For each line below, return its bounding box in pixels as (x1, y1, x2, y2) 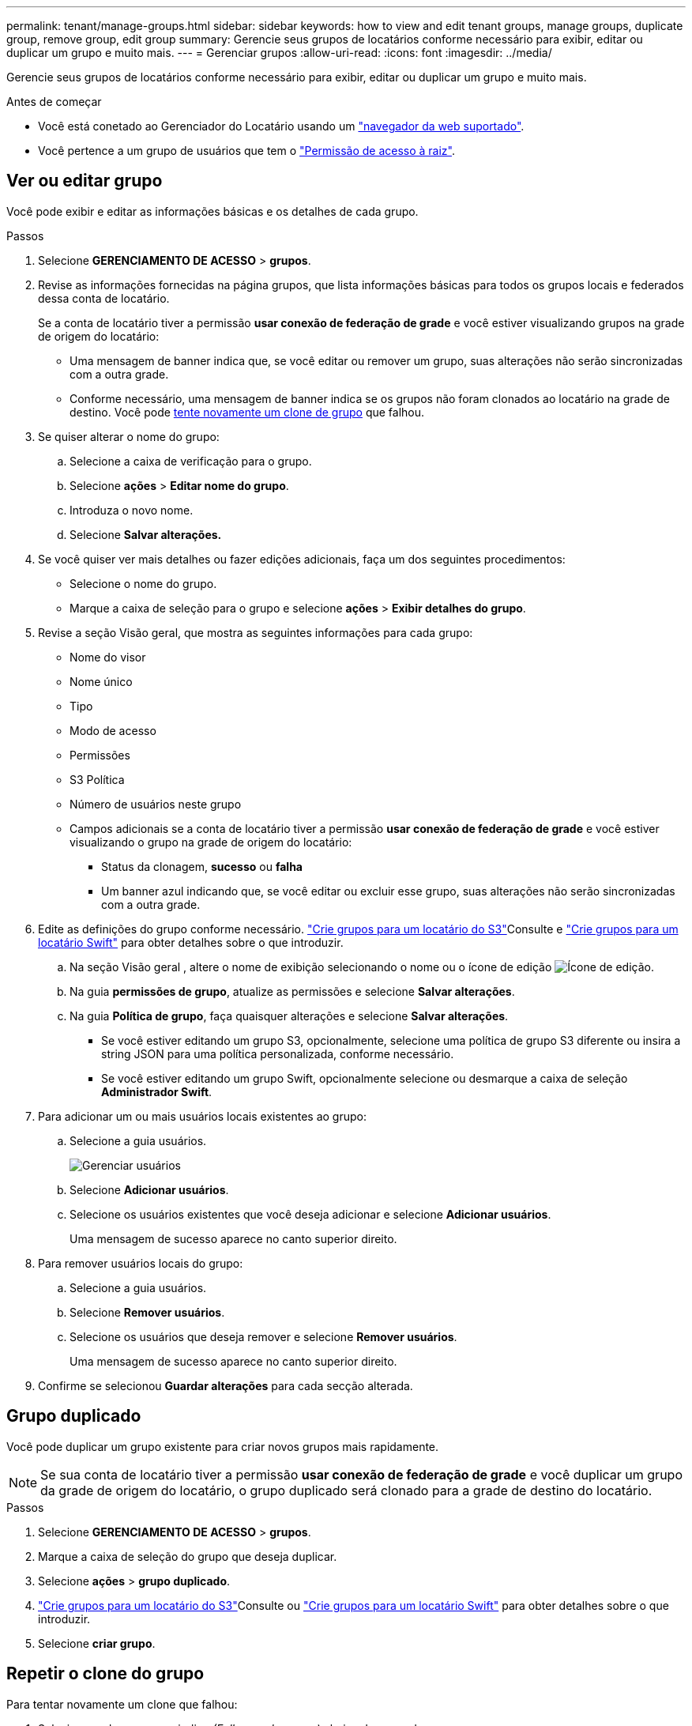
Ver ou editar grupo (6, 171, 163, 191)
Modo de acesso (70, 723, 156, 737)
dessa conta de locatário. (38, 291, 170, 305)
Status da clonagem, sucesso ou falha (101, 859, 303, 873)
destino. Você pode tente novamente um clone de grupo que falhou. (70, 405, 425, 419)
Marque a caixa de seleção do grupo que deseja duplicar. (38, 1549, 337, 1563)
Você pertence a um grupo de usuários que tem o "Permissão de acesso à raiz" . (38, 144, 455, 157)
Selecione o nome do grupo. (70, 576, 217, 590)
